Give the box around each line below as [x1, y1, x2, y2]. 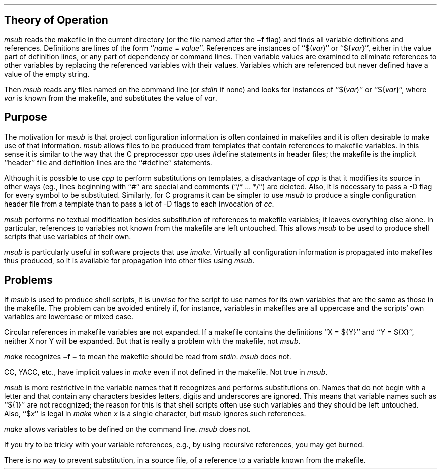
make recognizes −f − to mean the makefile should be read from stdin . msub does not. [4, 352, 291, 361]
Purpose [4, 111, 47, 124]
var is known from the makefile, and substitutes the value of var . [4, 93, 217, 102]
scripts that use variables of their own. [4, 232, 131, 241]
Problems [4, 274, 53, 287]
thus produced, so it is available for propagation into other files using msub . [4, 256, 255, 265]
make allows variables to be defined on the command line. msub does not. [4, 424, 251, 433]
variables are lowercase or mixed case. [4, 312, 134, 321]
